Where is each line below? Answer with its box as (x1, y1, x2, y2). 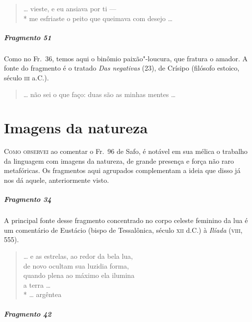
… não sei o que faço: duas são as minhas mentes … (23, 89, 176, 99)
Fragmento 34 (4, 194, 51, 204)
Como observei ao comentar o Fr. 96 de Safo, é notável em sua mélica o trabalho (4, 146, 248, 156)
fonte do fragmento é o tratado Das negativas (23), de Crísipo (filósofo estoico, (4, 63, 240, 73)
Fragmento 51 (4, 32, 51, 42)
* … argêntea (23, 289, 62, 299)
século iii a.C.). (4, 72, 49, 82)
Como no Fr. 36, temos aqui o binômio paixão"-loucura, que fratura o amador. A (4, 53, 248, 63)
